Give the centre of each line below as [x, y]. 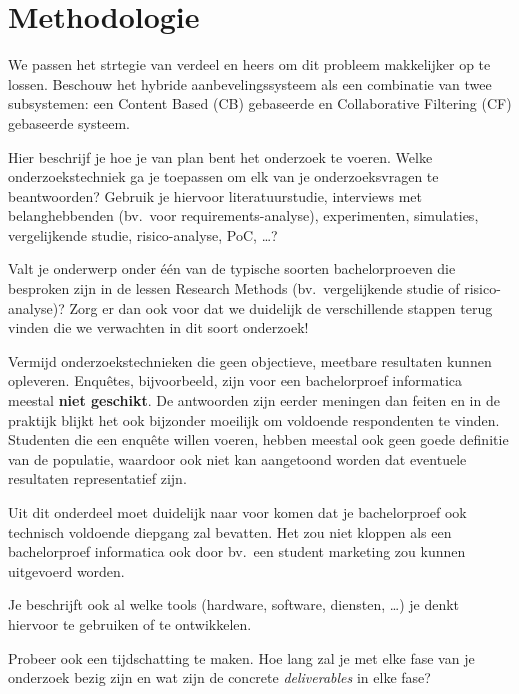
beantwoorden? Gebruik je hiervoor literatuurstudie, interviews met [215, 195]
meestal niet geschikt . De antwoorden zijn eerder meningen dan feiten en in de [254, 400]
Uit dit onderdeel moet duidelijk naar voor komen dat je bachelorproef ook [237, 512]
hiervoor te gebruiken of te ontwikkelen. [130, 623]
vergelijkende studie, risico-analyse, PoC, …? [143, 234]
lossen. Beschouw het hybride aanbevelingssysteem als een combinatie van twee [250, 83]
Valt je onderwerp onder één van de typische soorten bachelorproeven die [232, 268]
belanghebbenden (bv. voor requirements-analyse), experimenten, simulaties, [243, 215]
